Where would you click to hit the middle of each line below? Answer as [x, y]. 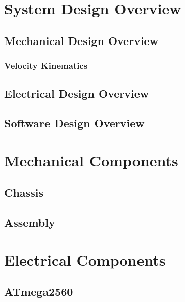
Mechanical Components [91, 160]
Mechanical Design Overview [81, 40]
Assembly [30, 222]
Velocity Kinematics [46, 66]
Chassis [24, 192]
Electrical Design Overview [77, 93]
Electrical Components [85, 259]
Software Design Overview [74, 123]
